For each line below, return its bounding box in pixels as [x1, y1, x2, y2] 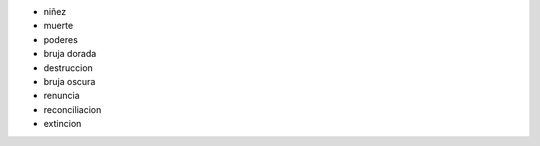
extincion [43, 118, 82, 130]
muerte [43, 20, 74, 32]
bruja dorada [43, 48, 97, 60]
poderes [43, 33, 79, 45]
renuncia [43, 90, 80, 102]
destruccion [43, 61, 94, 74]
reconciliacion [43, 103, 102, 115]
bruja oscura [43, 75, 96, 87]
